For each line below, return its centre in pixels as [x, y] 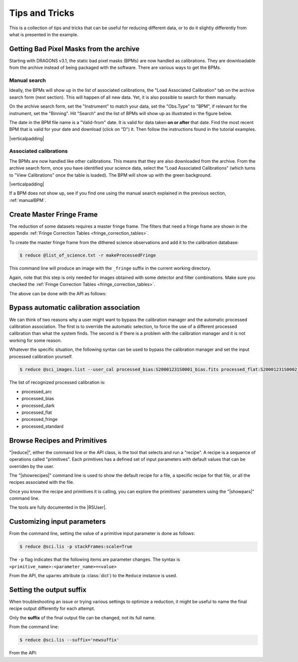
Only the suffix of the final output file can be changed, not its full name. [82, 617]
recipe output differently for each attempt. [52, 608]
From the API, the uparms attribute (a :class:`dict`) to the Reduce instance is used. [93, 576]
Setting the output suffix [48, 590]
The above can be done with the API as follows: [58, 293]
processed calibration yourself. [41, 356]
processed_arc [37, 392]
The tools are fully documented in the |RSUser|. [58, 507]
